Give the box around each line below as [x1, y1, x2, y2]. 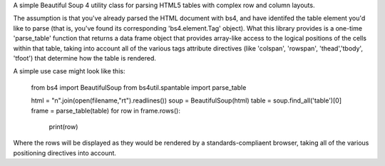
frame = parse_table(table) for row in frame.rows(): [31, 106, 181, 115]
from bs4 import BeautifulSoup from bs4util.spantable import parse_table [31, 83, 247, 92]
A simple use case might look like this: [13, 67, 125, 76]
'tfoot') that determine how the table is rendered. [13, 53, 156, 62]
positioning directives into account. [13, 148, 117, 157]
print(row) [48, 122, 78, 131]
